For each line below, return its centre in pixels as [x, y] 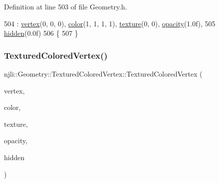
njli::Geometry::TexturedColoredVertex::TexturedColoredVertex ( [103, 74]
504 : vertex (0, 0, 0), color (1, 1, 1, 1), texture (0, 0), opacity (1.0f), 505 [110, 23]
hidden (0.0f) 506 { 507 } [41, 33]
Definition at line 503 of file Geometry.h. [66, 6]
